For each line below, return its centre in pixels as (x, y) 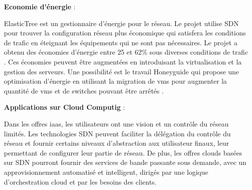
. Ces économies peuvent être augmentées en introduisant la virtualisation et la (123, 61)
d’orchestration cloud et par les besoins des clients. (80, 181)
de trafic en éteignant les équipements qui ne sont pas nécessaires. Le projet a (121, 42)
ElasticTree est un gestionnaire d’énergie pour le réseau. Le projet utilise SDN (121, 23)
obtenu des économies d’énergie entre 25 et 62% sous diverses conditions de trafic (126, 52)
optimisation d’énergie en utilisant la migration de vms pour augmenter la (115, 81)
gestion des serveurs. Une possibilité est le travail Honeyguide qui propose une (122, 71)
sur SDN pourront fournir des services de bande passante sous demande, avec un (125, 162)
